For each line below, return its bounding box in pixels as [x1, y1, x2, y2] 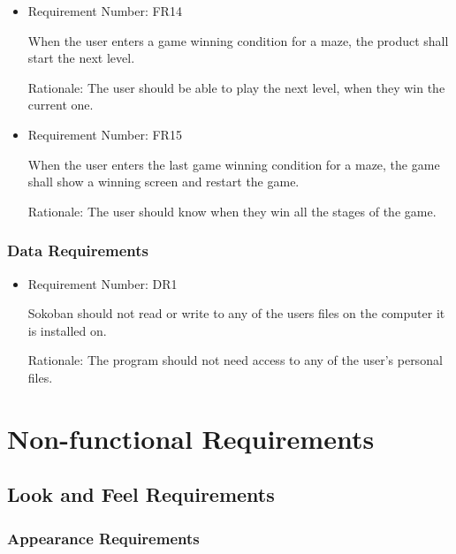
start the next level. [27, 49, 135, 67]
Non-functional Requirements [7, 420, 375, 456]
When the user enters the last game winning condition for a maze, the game [27, 155, 440, 173]
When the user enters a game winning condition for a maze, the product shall [27, 31, 449, 49]
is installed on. [27, 321, 107, 339]
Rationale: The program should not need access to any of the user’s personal [27, 351, 443, 369]
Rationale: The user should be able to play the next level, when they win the [27, 78, 445, 96]
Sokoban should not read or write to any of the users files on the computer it [27, 304, 445, 323]
